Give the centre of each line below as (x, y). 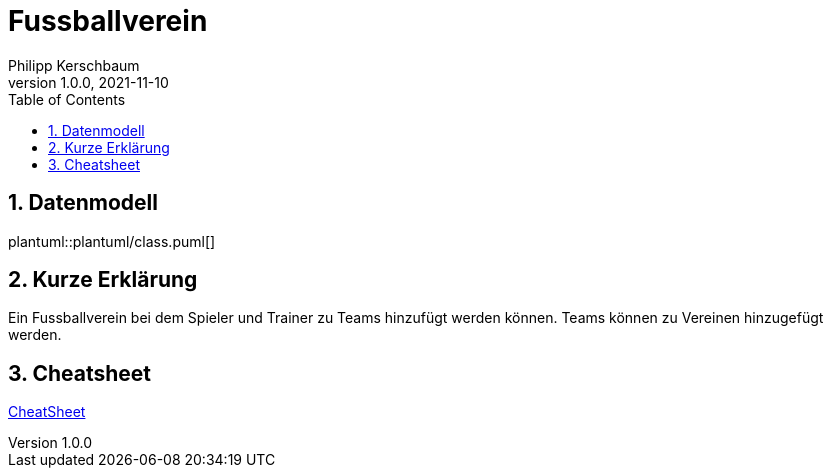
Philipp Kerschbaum (74, 65)
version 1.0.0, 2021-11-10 (88, 82)
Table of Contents (67, 99)
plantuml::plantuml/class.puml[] (112, 241)
